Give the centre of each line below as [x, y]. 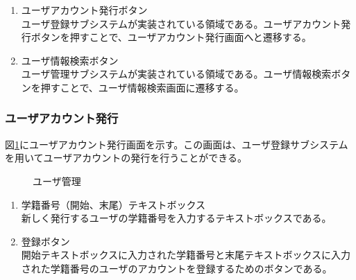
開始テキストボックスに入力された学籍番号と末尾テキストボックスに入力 [186, 255]
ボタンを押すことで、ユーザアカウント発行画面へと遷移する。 [171, 37]
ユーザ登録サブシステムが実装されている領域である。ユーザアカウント [181, 23]
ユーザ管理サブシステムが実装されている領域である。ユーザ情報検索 [176, 74]
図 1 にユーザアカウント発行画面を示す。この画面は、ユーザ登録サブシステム [177, 144]
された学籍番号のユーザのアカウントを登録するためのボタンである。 [177, 268]
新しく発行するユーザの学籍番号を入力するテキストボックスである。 [176, 218]
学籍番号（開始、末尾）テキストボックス [113, 204]
